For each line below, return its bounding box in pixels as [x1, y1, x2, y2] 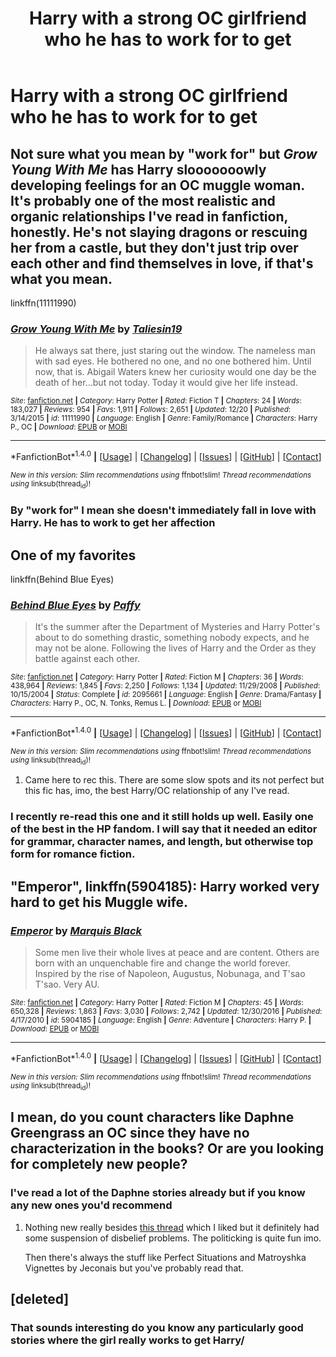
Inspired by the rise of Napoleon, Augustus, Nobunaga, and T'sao [34, 967, 306, 979]
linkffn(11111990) [10, 297, 77, 309]
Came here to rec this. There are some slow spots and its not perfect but [24, 774, 325, 786]
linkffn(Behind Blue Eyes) [10, 573, 115, 586]
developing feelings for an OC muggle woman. [10, 177, 305, 194]
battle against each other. [34, 653, 141, 665]
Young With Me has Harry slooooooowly [10, 161, 267, 178]
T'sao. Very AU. [34, 978, 100, 990]
